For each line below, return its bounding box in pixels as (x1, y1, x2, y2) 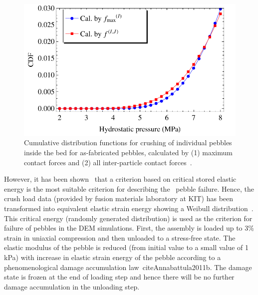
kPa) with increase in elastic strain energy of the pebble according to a (4, 252, 221, 262)
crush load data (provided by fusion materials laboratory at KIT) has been (4, 193, 234, 204)
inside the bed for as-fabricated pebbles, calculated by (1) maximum (24, 147, 233, 158)
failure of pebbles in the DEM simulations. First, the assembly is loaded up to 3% (4, 223, 254, 233)
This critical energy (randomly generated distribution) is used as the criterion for (4, 213, 253, 223)
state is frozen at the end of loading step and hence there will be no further (4, 272, 235, 282)
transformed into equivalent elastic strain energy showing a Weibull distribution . (4, 203, 254, 213)
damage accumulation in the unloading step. (4, 281, 140, 292)
